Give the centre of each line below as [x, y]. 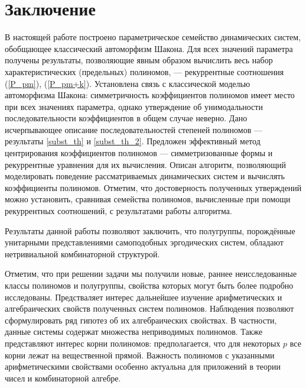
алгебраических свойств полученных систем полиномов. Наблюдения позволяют [149, 308]
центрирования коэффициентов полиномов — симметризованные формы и [139, 153]
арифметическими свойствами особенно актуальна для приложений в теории [143, 366]
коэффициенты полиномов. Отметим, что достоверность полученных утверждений [153, 187]
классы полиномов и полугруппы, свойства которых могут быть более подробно [149, 285]
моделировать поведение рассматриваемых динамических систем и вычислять [145, 176]
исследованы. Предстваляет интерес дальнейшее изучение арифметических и [144, 297]
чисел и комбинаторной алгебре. [63, 378]
